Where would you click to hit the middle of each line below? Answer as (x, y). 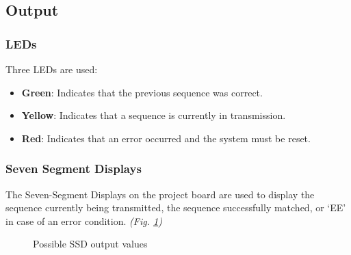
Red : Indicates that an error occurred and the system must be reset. (166, 138)
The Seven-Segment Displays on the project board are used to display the (160, 194)
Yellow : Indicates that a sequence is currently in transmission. (154, 115)
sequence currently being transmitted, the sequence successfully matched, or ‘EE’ (176, 207)
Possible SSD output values (90, 244)
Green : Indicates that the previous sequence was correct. (142, 92)
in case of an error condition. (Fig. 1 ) (84, 220)
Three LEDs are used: (52, 69)
